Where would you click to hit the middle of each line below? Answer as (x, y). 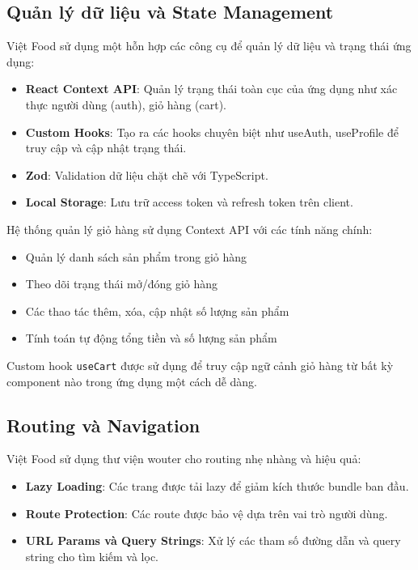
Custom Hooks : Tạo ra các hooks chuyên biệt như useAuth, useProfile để (212, 132)
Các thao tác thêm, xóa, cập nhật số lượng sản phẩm (157, 311)
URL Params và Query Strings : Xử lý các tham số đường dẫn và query (213, 540)
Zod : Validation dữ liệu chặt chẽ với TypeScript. (147, 174)
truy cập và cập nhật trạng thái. (106, 148)
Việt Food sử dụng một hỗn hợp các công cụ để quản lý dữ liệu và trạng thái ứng (209, 46)
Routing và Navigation (103, 425)
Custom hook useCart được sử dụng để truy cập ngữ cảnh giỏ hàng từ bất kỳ (200, 365)
